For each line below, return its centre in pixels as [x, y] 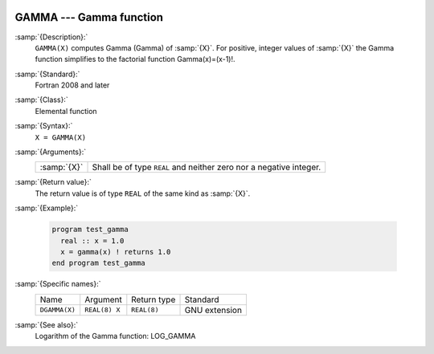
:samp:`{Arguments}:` [51, 152]
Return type [154, 299]
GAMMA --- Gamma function [89, 17]
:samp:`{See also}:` [47, 324]
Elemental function [66, 111]
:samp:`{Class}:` [41, 100]
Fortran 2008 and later [72, 85]
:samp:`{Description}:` [51, 37]
